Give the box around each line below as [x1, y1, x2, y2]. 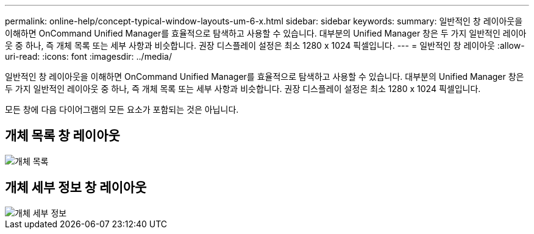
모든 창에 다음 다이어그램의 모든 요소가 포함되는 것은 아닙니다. [5, 104, 239, 115]
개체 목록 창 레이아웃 [5, 128, 120, 144]
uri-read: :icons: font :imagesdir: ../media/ [5, 51, 172, 62]
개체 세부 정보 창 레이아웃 [5, 180, 147, 196]
